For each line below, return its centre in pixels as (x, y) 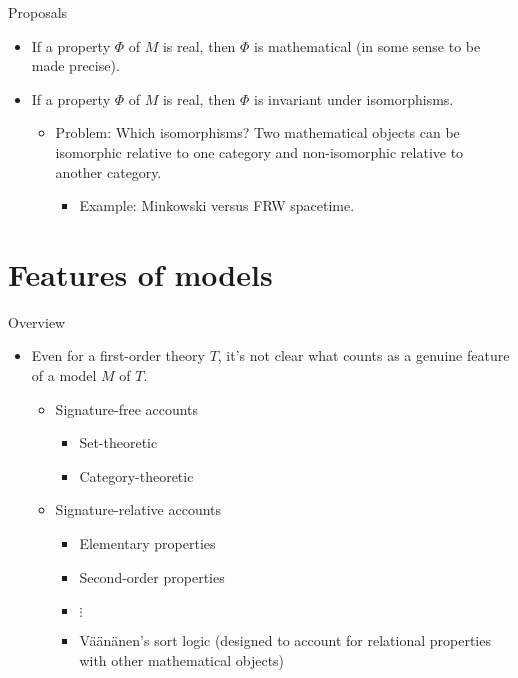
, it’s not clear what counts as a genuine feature (363, 355)
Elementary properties (147, 543)
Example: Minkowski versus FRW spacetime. (217, 205)
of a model (64, 375)
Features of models (140, 273)
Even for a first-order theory (118, 355)
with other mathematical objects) (182, 659)
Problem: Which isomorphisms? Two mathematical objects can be (257, 132)
